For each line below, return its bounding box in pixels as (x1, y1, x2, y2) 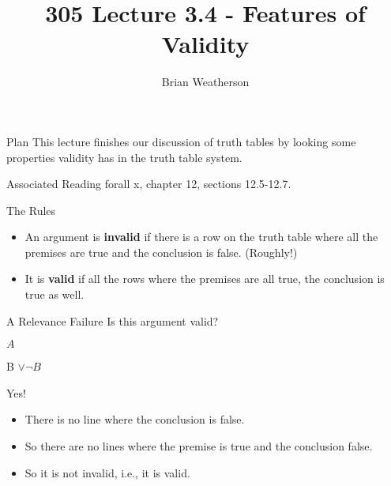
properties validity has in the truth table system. (6, 149, 242, 165)
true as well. (24, 286, 85, 303)
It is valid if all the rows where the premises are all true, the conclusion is (24, 270, 385, 287)
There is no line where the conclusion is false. (24, 411, 245, 428)
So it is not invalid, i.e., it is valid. (24, 464, 190, 480)
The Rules (6, 202, 56, 218)
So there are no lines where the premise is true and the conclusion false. (24, 438, 373, 454)
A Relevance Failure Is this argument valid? (6, 312, 219, 329)
